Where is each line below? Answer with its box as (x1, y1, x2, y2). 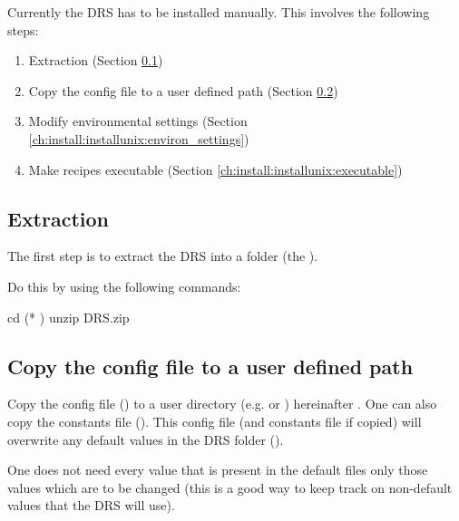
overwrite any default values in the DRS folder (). (7, 429, 284, 449)
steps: (7, 20, 39, 39)
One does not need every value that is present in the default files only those (7, 460, 428, 479)
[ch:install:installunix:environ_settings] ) (28, 129, 249, 148)
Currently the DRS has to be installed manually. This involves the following (7, 3, 430, 21)
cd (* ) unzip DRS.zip (7, 307, 130, 326)
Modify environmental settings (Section (28, 111, 248, 130)
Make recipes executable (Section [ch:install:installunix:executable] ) (28, 159, 403, 178)
